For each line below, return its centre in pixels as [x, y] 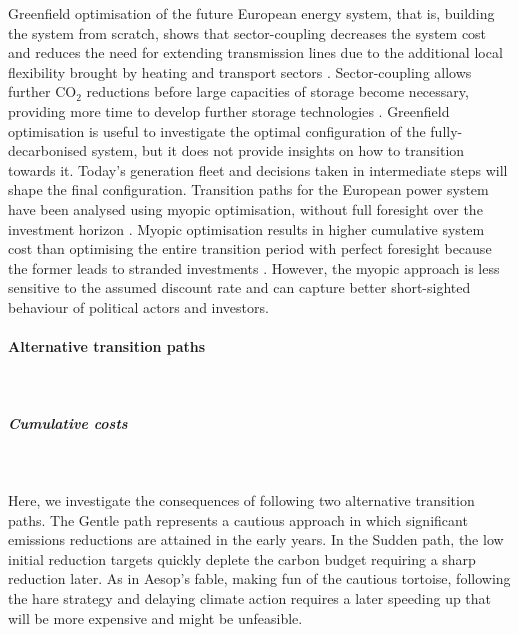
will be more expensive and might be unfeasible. [155, 617]
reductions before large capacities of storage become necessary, [277, 91]
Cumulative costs [68, 423]
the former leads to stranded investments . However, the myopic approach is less [254, 267]
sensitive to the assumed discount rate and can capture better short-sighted [239, 287]
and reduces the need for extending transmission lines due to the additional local [255, 52]
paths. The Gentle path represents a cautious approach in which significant [238, 519]
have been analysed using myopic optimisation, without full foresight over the [245, 208]
